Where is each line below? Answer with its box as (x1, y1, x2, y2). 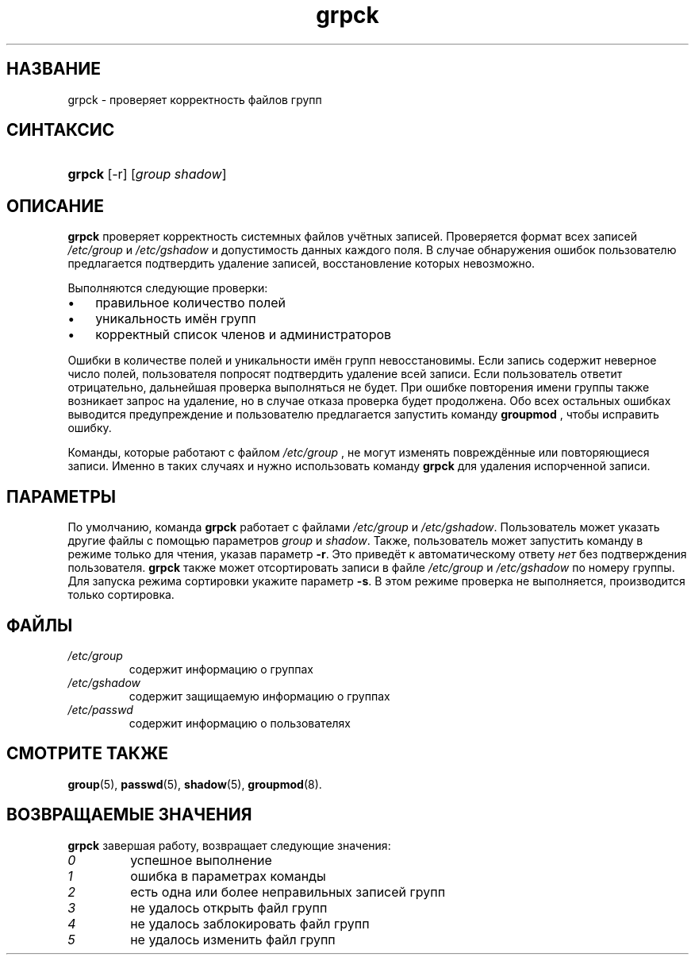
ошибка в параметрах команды (130, 867, 326, 884)
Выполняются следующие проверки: (67, 281, 268, 295)
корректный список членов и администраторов (95, 326, 392, 343)
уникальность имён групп (95, 311, 256, 327)
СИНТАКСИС (6, 120, 115, 141)
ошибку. (67, 421, 112, 435)
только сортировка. (67, 588, 175, 602)
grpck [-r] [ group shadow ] (67, 166, 227, 183)
